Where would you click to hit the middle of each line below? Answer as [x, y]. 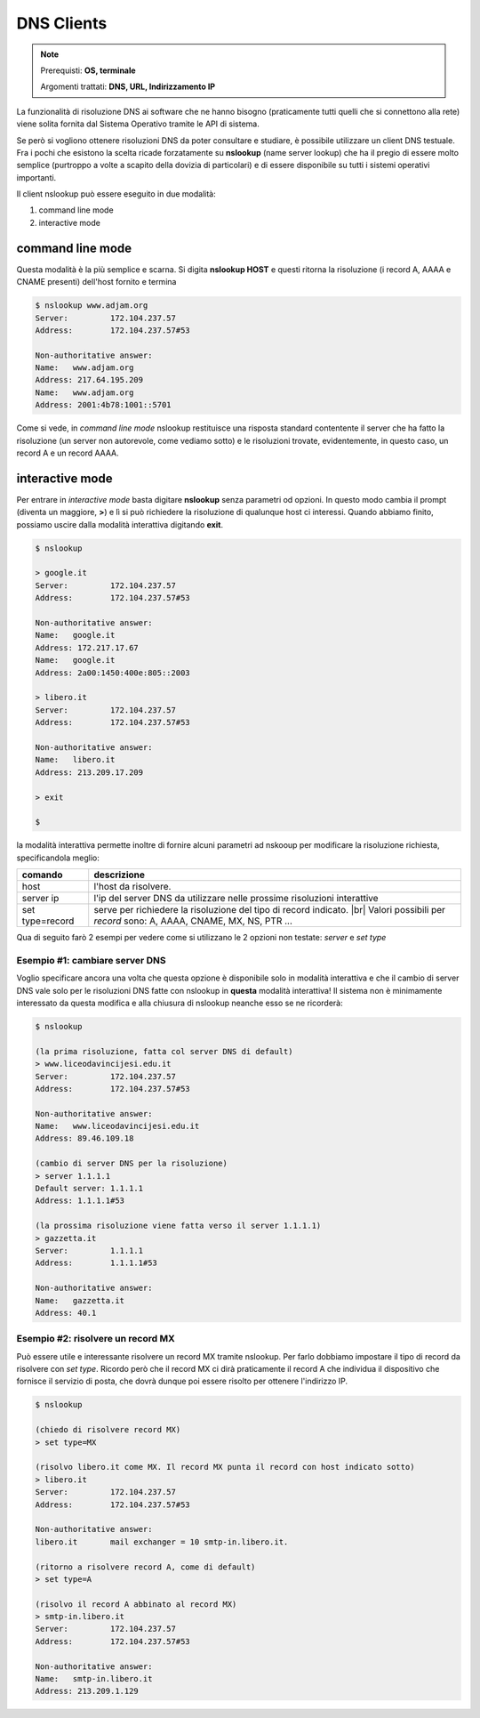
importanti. [36, 177]
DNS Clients [62, 23]
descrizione [120, 875]
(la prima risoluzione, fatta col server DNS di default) [164, 1051]
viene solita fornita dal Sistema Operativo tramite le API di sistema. [138, 124]
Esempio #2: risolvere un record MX [96, 1339]
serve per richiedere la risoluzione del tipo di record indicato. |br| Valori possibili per [270, 910]
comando [42, 875]
